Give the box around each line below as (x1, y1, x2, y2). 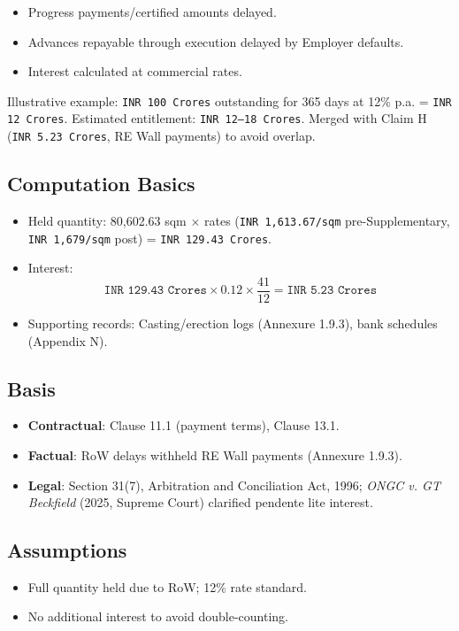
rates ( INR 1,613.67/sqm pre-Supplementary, (204, 211, 450, 229)
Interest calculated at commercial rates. (27, 62, 242, 81)
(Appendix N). (27, 331, 108, 350)
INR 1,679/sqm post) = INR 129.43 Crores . (27, 228, 272, 247)
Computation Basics (7, 170, 195, 197)
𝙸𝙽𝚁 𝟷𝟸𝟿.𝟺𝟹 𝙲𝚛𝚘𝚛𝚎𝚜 (103, 284, 207, 297)
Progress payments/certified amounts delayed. (27, 3, 277, 20)
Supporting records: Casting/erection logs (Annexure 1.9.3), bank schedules (27, 313, 438, 332)
